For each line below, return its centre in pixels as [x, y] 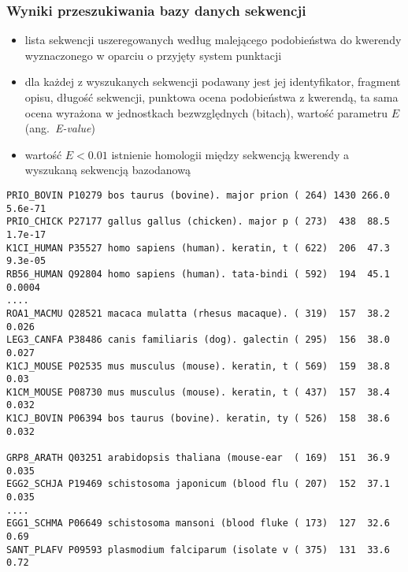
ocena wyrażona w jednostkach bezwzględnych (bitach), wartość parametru [206, 112]
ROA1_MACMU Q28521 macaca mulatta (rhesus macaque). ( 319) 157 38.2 [198, 313]
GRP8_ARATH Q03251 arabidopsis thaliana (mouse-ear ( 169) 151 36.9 [198, 458]
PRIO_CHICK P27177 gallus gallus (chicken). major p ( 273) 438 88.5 [198, 222]
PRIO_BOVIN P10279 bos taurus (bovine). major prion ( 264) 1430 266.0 [198, 195]
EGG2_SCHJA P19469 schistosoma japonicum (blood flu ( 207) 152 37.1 [198, 484]
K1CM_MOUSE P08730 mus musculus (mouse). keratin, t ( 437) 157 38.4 [198, 392]
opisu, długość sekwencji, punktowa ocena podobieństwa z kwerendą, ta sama [211, 97]
